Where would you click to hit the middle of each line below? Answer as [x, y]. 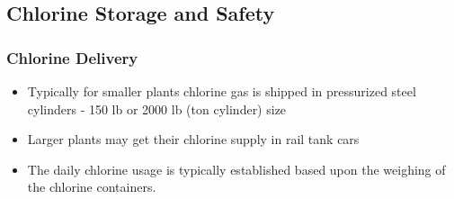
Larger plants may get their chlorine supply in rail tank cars [193, 139]
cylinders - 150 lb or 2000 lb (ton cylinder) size [157, 109]
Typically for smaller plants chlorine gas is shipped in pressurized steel [222, 91]
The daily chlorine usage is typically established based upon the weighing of [236, 169]
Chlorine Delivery [72, 57]
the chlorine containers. [92, 187]
